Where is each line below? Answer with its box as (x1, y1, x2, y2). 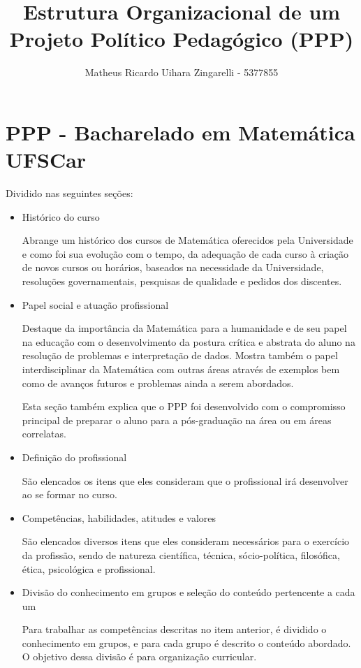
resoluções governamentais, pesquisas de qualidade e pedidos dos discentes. (22, 274, 342, 288)
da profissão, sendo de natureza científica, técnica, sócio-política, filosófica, (22, 547, 340, 562)
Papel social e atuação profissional (22, 297, 169, 312)
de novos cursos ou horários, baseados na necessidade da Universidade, (22, 260, 324, 275)
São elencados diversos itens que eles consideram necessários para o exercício (22, 534, 350, 549)
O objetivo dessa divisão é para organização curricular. (22, 649, 257, 664)
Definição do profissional (22, 449, 127, 464)
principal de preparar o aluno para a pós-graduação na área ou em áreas (22, 412, 332, 427)
